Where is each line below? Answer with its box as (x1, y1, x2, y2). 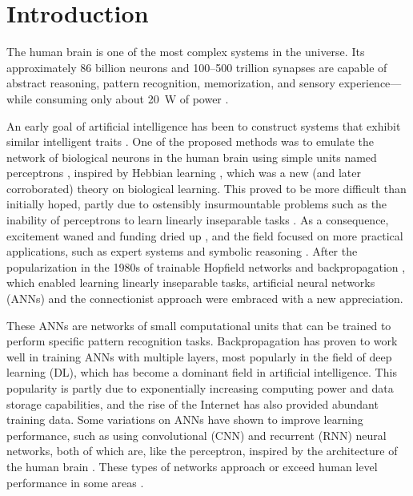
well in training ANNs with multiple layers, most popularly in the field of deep (6, 348, 392, 365)
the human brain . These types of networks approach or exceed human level (6, 458, 378, 474)
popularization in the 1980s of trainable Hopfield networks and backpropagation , (6, 258, 406, 275)
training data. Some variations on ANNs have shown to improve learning (6, 411, 363, 428)
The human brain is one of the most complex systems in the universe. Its (6, 43, 365, 60)
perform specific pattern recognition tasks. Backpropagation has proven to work (6, 333, 398, 349)
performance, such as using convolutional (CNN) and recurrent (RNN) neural (6, 426, 387, 443)
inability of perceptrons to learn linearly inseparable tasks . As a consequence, (6, 212, 389, 228)
